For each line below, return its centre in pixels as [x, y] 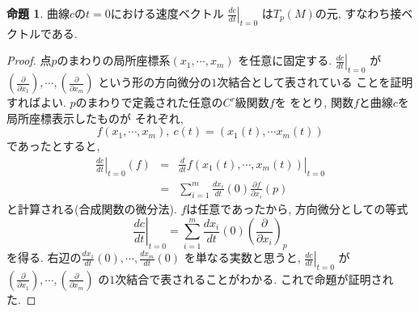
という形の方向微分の [155, 82]
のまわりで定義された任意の [149, 102]
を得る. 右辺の [44, 257]
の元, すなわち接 [358, 13]
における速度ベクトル [167, 13]
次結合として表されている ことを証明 [315, 82]
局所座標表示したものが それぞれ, [95, 118]
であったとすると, [53, 146]
